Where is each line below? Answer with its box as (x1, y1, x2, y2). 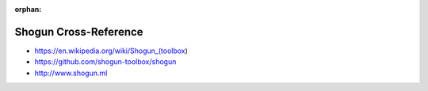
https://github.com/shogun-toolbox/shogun (34, 57, 177, 66)
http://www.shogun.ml (34, 68, 108, 78)
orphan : (14, 5, 42, 13)
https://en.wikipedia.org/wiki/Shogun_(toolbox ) (34, 46, 188, 55)
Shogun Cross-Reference (14, 25, 143, 39)
